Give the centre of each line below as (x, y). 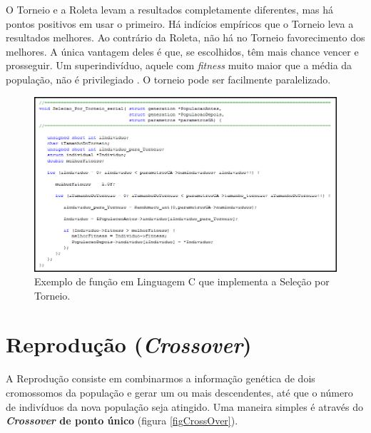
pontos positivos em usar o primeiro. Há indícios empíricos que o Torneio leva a (180, 23)
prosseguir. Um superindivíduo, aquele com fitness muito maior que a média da (179, 65)
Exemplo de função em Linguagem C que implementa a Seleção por (182, 281)
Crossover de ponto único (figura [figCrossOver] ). (122, 421)
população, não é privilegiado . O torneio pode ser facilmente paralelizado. (168, 79)
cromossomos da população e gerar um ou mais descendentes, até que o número (179, 392)
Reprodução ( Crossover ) (129, 345)
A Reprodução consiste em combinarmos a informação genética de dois (161, 378)
